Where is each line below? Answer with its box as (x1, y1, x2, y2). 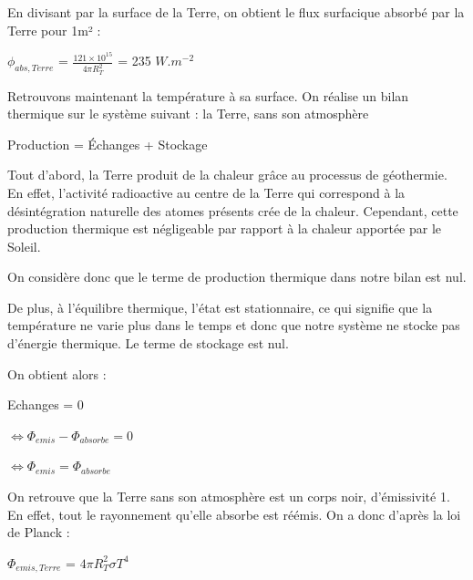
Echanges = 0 (7, 395, 84, 414)
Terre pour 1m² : (7, 20, 101, 39)
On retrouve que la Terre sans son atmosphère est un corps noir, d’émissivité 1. (7, 487, 450, 506)
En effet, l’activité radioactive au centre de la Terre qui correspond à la (7, 182, 406, 202)
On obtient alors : (7, 364, 107, 383)
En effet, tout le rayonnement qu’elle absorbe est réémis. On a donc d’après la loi (7, 504, 461, 523)
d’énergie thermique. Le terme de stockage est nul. (7, 334, 289, 353)
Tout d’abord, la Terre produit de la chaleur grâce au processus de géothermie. (7, 165, 447, 184)
